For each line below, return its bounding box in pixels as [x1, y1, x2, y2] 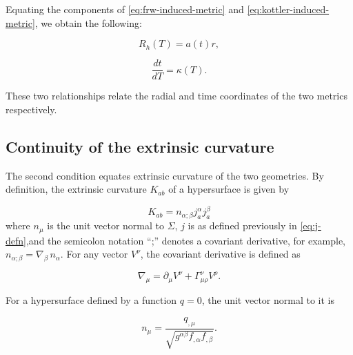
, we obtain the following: [34, 15, 142, 30]
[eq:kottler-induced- [247, 2, 330, 16]
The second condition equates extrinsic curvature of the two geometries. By [6, 168, 324, 182]
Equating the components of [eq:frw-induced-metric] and [6, 2, 244, 16]
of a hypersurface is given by [168, 182, 290, 196]
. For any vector [60, 247, 128, 261]
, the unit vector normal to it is [201, 293, 334, 307]
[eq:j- [300, 218, 321, 233]
